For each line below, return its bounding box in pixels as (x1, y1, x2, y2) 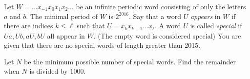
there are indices (4, 20, 53, 31)
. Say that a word (128, 11, 181, 21)
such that (77, 20, 105, 31)
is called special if (190, 20, 242, 31)
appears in (190, 11, 221, 21)
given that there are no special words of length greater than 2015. (4, 40, 201, 50)
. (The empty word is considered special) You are (93, 30, 241, 40)
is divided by (29, 66, 68, 76)
